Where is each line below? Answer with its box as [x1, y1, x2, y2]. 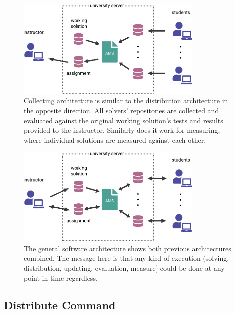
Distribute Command [4, 297, 116, 312]
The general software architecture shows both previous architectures [24, 243, 231, 253]
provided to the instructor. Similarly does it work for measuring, [24, 125, 220, 135]
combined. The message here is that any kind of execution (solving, [24, 253, 229, 263]
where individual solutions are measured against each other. [24, 134, 206, 145]
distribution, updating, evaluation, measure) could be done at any [24, 263, 225, 273]
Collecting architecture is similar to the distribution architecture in [24, 95, 228, 106]
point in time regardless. [24, 272, 98, 283]
